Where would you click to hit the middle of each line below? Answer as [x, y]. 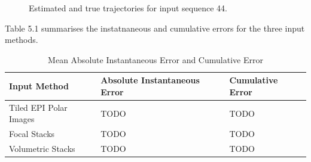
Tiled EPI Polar [38, 107]
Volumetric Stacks [42, 149]
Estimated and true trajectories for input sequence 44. [128, 8]
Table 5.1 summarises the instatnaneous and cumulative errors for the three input [155, 28]
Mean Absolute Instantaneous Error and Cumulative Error [155, 59]
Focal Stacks [32, 134]
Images [22, 119]
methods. [22, 40]
